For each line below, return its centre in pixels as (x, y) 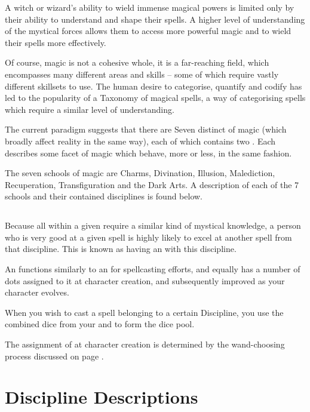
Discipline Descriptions (102, 397)
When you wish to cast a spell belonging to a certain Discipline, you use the (144, 312)
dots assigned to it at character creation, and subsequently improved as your (145, 280)
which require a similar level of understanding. (90, 109)
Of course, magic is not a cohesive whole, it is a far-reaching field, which (137, 62)
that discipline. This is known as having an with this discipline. (121, 249)
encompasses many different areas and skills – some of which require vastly (142, 74)
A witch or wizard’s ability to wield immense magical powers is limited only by (150, 7)
